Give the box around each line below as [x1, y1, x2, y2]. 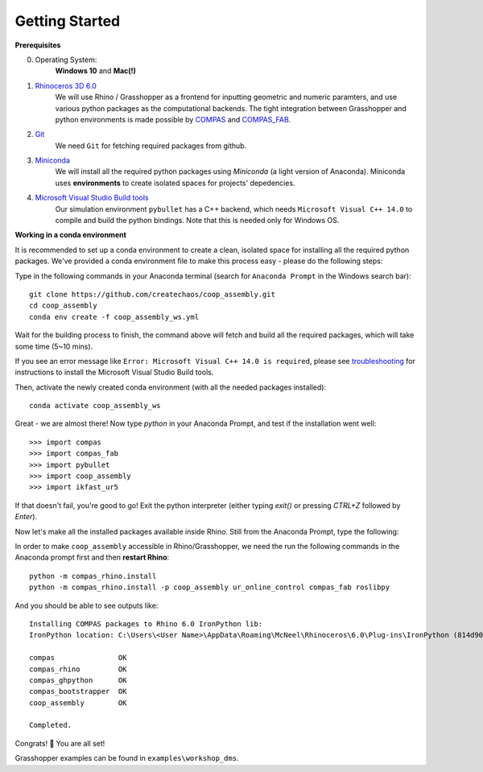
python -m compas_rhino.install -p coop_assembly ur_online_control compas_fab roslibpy [29, 583, 390, 592]
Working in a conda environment [14, 230, 126, 240]
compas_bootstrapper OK [29, 687, 127, 696]
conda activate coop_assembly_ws [29, 401, 161, 411]
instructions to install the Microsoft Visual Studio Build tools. [14, 367, 214, 378]
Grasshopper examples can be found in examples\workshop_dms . [14, 753, 239, 763]
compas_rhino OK [29, 664, 127, 674]
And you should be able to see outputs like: [14, 601, 159, 610]
